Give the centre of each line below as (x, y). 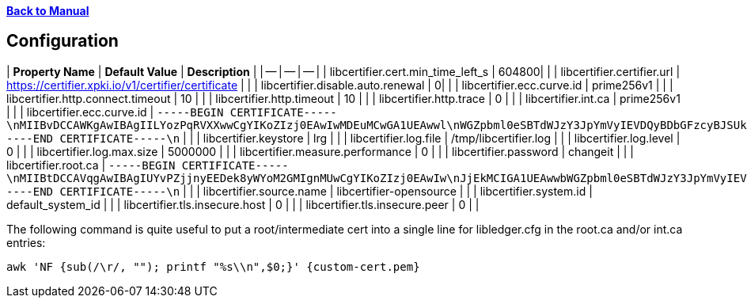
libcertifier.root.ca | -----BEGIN (91, 165)
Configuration (63, 41)
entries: (26, 242)
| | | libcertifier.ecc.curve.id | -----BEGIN (115, 112)
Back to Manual (48, 11)
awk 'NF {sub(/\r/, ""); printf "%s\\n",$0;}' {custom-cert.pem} (213, 266)
